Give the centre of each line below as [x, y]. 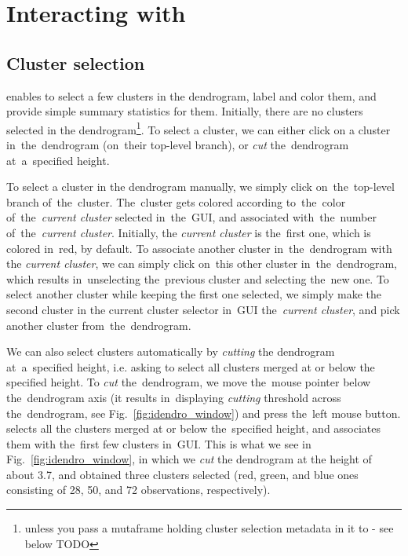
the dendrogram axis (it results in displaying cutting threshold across [174, 397]
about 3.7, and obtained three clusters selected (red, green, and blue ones [182, 474]
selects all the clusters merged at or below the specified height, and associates [194, 428]
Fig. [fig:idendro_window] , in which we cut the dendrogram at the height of [189, 459]
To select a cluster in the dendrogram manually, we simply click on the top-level [200, 187]
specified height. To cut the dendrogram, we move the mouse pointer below [189, 382]
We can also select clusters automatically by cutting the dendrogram [171, 351]
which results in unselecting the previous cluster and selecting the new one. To [198, 278]
